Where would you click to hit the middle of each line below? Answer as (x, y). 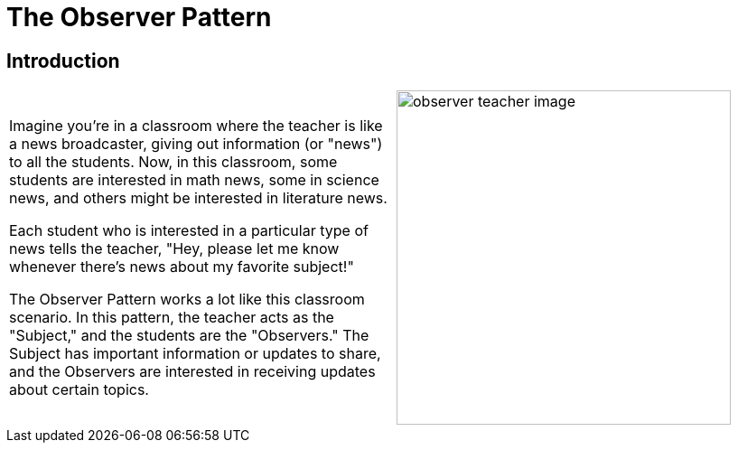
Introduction (63, 61)
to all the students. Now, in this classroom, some (173, 162)
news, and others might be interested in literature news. (198, 198)
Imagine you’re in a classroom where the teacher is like (196, 126)
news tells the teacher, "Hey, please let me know (174, 249)
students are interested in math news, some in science (194, 180)
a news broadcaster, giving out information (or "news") (196, 144)
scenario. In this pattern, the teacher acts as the (172, 318)
